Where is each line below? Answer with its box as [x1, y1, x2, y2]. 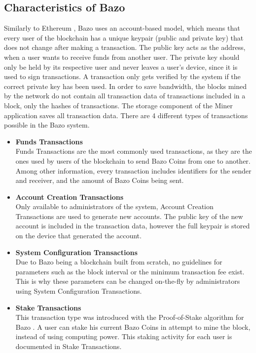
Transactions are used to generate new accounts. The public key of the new [15, 211, 243, 221]
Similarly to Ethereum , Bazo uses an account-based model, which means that [4, 23, 240, 33]
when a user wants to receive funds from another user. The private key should [4, 51, 240, 62]
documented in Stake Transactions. [15, 341, 122, 352]
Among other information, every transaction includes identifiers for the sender [15, 165, 252, 176]
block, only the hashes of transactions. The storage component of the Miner [4, 100, 233, 110]
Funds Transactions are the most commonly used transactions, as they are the [15, 146, 252, 156]
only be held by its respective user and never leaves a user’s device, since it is [4, 61, 238, 72]
